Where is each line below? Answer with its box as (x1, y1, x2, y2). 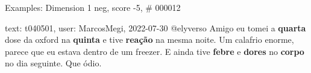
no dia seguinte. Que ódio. (5, 57, 102, 69)
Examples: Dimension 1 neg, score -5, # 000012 (5, 1, 181, 13)
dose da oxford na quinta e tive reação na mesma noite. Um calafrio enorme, (5, 33, 294, 46)
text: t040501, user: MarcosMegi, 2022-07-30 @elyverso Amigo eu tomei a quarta (5, 21, 306, 34)
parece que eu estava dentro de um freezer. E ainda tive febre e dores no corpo (5, 45, 304, 57)
